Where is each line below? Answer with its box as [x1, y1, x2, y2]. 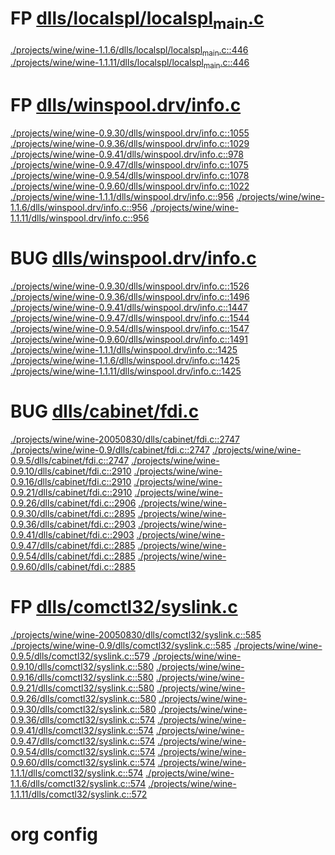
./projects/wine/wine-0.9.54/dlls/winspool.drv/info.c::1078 [10, 170, 250, 182]
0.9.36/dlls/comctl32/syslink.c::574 [10, 713, 156, 726]
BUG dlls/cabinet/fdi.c [10, 400, 200, 423]
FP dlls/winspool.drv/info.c [10, 94, 242, 117]
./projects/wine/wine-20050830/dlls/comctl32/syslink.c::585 [10, 628, 262, 641]
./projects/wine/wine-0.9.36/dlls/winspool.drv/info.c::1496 [10, 291, 250, 302]
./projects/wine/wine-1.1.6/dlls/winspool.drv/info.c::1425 [10, 355, 240, 366]
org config [10, 823, 98, 846]
